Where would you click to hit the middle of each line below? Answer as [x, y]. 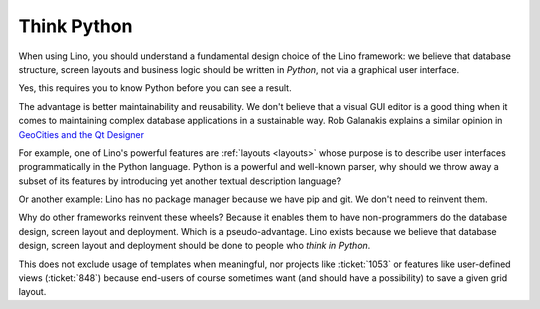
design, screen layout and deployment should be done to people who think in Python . [194, 246]
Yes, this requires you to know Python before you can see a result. [155, 88]
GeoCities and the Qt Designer [81, 134]
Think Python [75, 26]
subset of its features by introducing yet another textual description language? [180, 181]
